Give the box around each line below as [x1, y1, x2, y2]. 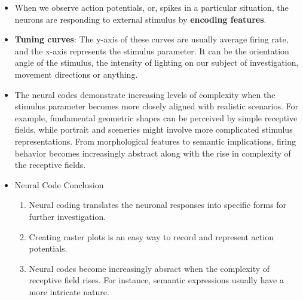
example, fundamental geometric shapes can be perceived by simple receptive [14, 111, 298, 124]
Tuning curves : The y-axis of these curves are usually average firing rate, [14, 33, 289, 45]
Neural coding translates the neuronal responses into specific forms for [29, 198, 287, 211]
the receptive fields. [14, 158, 86, 171]
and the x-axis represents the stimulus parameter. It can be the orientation [14, 44, 289, 57]
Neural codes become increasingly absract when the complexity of [29, 262, 270, 274]
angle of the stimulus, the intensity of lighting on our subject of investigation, [14, 56, 299, 69]
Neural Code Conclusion [14, 178, 104, 191]
